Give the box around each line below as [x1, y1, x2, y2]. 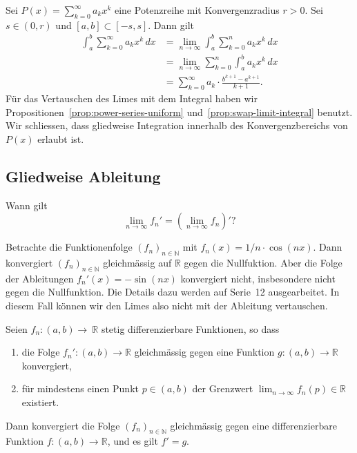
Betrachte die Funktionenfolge [6, 240, 133, 254]
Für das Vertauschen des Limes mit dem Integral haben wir [6, 90, 258, 105]
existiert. [21, 394, 59, 409]
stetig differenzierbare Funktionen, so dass [101, 321, 280, 336]
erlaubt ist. [37, 131, 84, 146]
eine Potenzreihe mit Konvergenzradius [114, 3, 280, 17]
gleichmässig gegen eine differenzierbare [170, 418, 337, 432]
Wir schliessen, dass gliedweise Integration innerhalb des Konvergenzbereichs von [6, 118, 348, 133]
